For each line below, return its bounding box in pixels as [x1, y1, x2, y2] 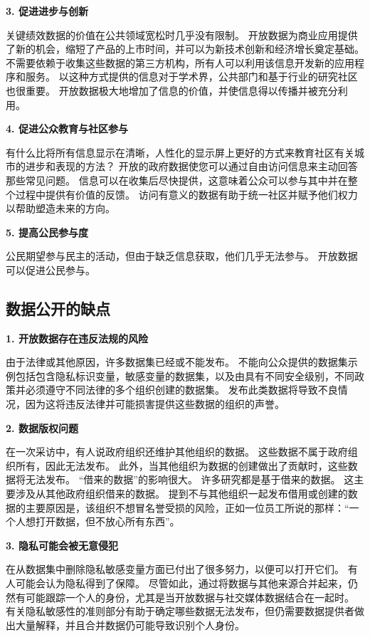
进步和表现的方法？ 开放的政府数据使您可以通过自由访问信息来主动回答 [25, 159, 358, 174]
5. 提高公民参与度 [6, 224, 88, 239]
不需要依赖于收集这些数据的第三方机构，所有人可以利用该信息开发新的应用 [6, 55, 354, 70]
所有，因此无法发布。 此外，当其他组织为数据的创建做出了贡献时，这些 [15, 458, 348, 473]
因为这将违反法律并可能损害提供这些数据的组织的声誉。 [25, 396, 285, 411]
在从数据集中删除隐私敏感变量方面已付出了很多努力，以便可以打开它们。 [6, 562, 344, 577]
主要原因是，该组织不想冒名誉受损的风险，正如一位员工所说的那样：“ [25, 500, 349, 515]
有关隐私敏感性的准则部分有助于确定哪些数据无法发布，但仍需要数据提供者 [6, 604, 354, 618]
